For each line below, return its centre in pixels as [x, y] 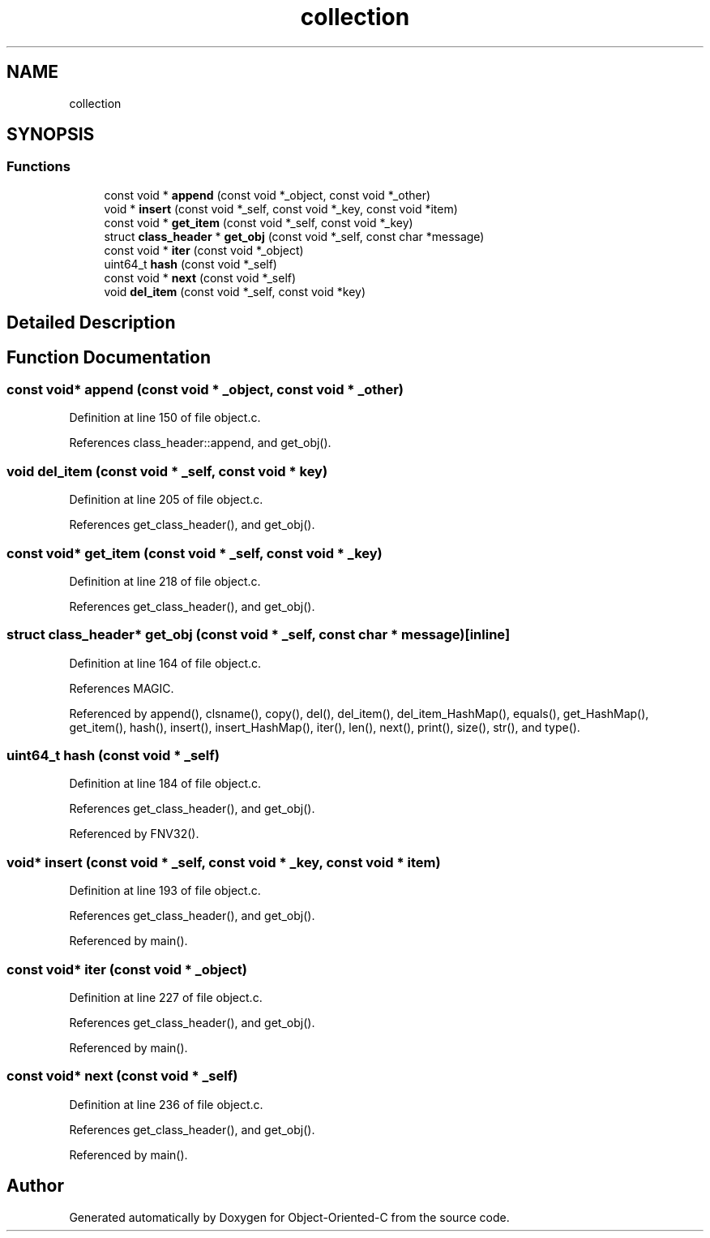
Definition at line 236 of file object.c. [166, 1104]
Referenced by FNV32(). [134, 834]
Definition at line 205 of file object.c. [166, 500]
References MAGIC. [122, 688]
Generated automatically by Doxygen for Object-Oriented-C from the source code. [289, 1217]
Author [35, 1186]
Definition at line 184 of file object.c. [165, 784]
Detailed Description [91, 323]
